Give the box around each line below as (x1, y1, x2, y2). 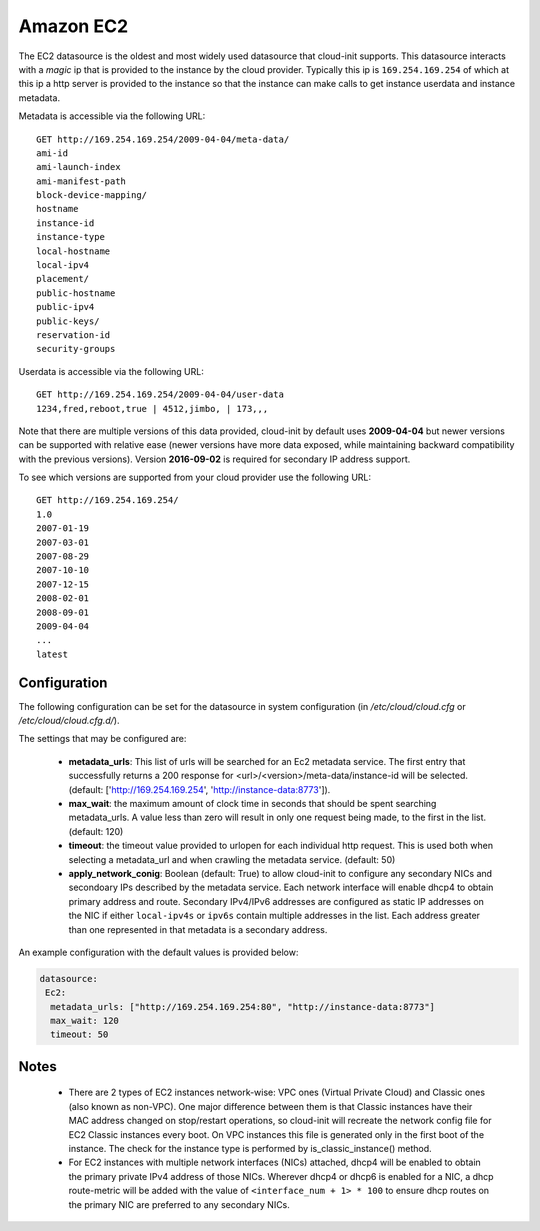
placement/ (36, 273, 90, 285)
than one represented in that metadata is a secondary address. (68, 923, 328, 935)
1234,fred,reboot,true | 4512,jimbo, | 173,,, (36, 403, 269, 414)
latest (36, 648, 69, 660)
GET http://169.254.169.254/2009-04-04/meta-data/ (36, 133, 290, 145)
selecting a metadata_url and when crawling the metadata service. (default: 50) (68, 853, 396, 865)
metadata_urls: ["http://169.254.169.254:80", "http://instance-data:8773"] (50, 1001, 435, 1012)
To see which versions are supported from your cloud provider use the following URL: (18, 471, 372, 484)
